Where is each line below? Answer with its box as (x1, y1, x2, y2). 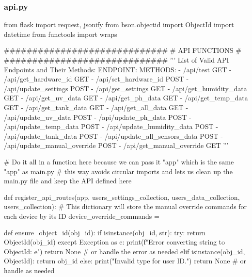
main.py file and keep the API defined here (4, 176, 132, 186)
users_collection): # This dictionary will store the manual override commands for (4, 201, 247, 212)
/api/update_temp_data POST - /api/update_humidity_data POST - (4, 121, 218, 131)
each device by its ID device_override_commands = (4, 211, 159, 221)
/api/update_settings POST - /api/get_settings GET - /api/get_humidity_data (4, 83, 247, 93)
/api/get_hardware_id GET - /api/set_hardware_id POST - (4, 74, 189, 84)
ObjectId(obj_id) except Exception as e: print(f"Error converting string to (4, 237, 225, 247)
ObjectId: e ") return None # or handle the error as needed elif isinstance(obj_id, (4, 246, 245, 256)
